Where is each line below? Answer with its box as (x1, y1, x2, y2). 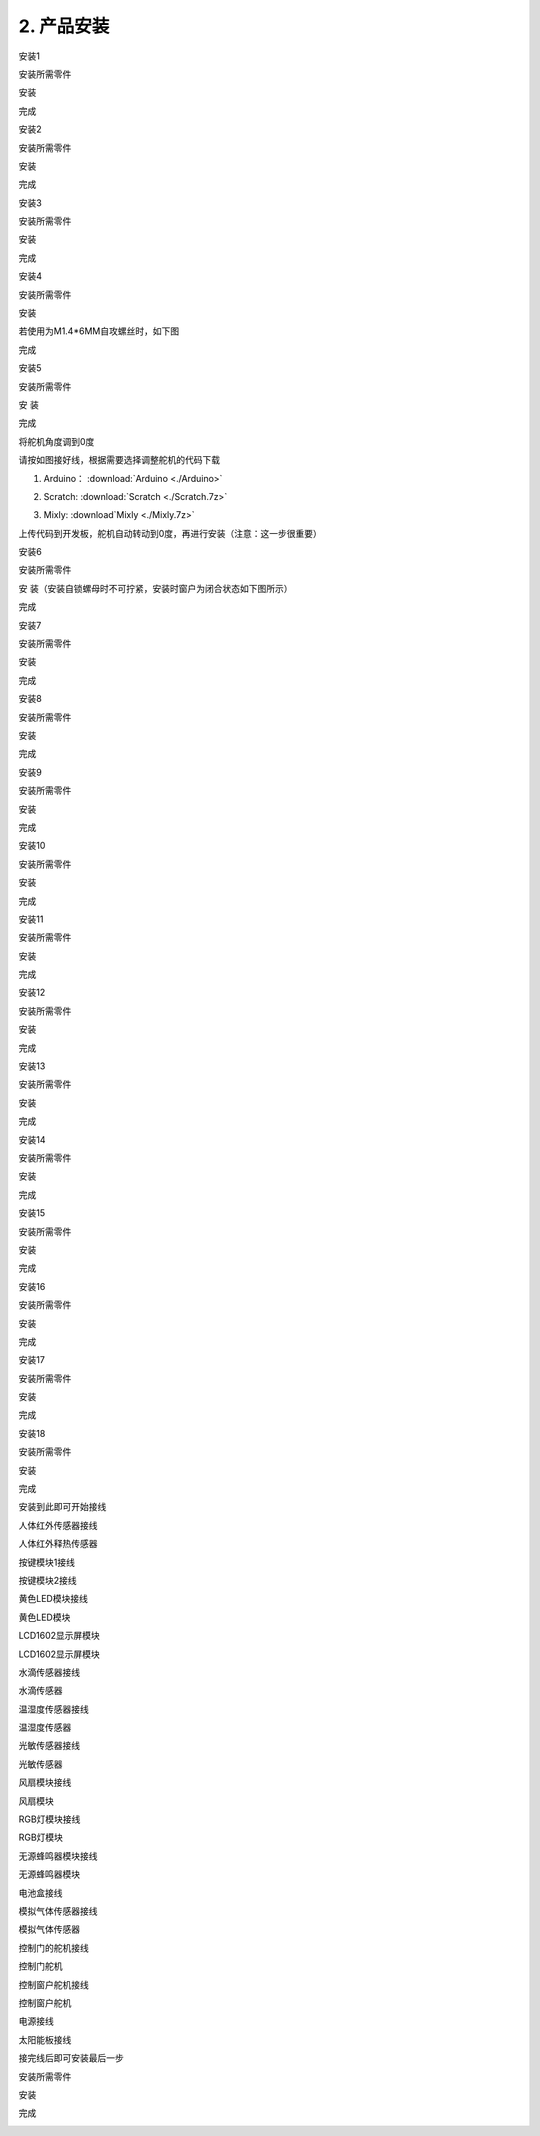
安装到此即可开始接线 (18, 1501, 107, 1513)
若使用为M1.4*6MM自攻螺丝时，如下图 (18, 325, 180, 337)
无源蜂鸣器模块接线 (18, 1850, 98, 1862)
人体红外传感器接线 (18, 1519, 98, 1531)
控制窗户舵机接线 (18, 1978, 89, 1990)
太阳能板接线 (18, 2033, 72, 2045)
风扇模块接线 (18, 1776, 72, 1789)
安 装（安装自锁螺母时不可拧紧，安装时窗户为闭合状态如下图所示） (18, 582, 293, 594)
